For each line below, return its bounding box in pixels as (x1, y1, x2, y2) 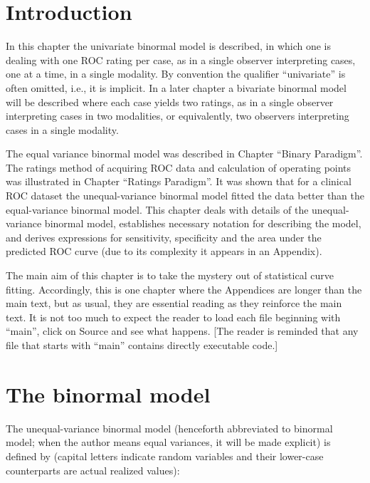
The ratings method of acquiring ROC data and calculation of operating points (6, 160, 351, 175)
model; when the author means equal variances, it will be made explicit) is (6, 435, 331, 450)
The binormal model (6, 379, 211, 408)
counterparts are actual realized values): (6, 462, 180, 477)
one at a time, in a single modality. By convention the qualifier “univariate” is (6, 66, 346, 81)
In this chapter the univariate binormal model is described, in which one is (6, 38, 332, 53)
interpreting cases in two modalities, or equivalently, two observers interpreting (6, 108, 349, 123)
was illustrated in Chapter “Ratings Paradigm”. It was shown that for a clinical (6, 174, 351, 189)
